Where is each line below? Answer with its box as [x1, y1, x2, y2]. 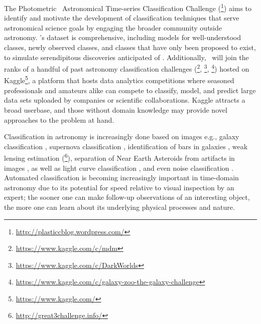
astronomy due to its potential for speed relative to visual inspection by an [4, 182, 234, 192]
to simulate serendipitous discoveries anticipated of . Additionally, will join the [4, 52, 249, 62]
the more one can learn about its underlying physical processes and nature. [4, 201, 235, 212]
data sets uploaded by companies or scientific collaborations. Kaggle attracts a [4, 95, 245, 105]
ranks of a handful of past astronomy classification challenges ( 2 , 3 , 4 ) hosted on [4, 62, 249, 74]
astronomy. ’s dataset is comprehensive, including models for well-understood [4, 32, 241, 43]
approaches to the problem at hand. [4, 114, 114, 125]
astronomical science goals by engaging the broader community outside [4, 22, 222, 33]
